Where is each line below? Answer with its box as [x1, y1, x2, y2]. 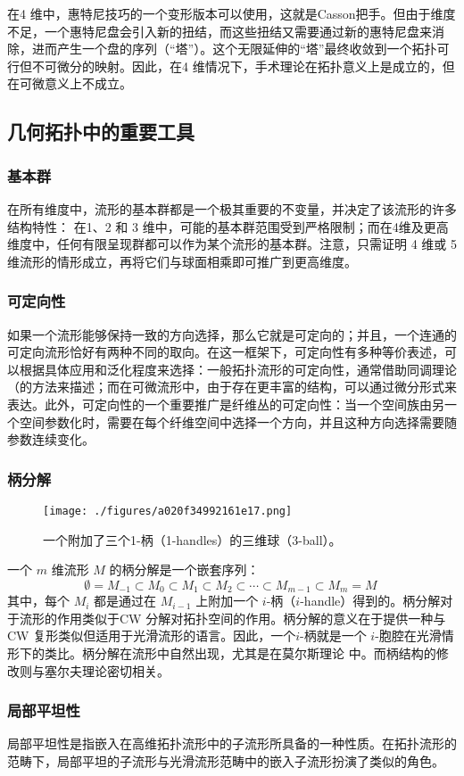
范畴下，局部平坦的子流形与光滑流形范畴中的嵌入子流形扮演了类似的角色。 [7, 752, 444, 771]
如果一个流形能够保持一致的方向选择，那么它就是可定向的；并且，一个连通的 [7, 325, 457, 343]
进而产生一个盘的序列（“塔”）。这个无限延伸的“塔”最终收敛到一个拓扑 [31, 39, 437, 58]
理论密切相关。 [81, 661, 170, 680]
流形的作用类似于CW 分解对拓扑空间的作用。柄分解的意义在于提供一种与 [19, 608, 446, 627]
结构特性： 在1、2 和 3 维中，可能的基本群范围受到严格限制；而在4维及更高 [7, 217, 449, 235]
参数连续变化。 [7, 430, 95, 449]
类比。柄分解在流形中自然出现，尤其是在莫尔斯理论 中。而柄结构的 [44, 644, 436, 663]
